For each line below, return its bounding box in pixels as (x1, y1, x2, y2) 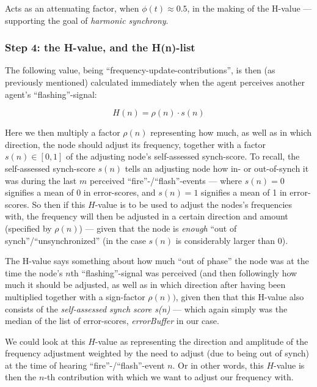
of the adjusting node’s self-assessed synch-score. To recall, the (66, 150, 300, 163)
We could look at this (5, 334, 86, 347)
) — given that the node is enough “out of (79, 221, 237, 234)
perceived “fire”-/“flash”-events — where (89, 174, 242, 186)
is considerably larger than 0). (175, 234, 288, 246)
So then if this (32, 197, 86, 210)
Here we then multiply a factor (5, 126, 120, 139)
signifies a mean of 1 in (201, 186, 287, 199)
